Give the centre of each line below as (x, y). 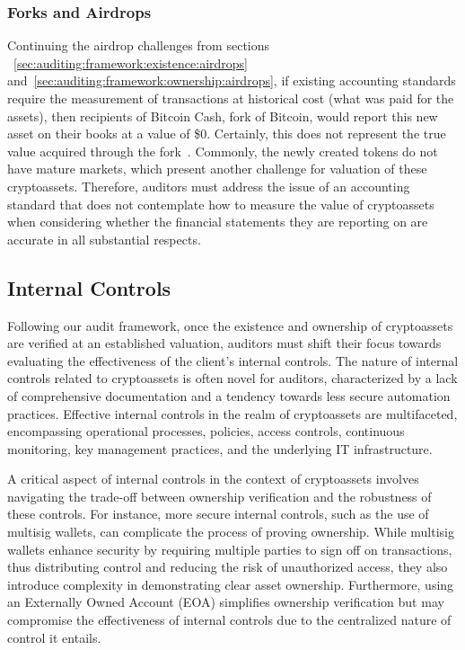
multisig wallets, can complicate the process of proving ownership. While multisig (231, 532)
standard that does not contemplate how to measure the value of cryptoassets (221, 204)
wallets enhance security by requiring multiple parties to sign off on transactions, (230, 549)
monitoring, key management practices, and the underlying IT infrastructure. (220, 448)
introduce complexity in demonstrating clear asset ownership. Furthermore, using (231, 584)
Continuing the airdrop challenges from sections (139, 45)
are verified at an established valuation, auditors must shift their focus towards (224, 343)
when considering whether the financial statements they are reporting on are (218, 222)
